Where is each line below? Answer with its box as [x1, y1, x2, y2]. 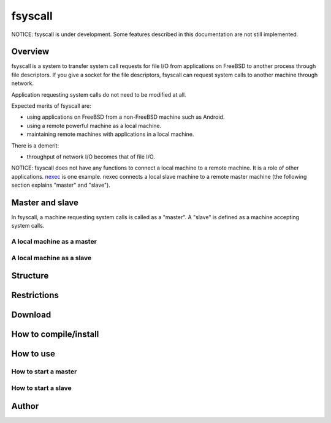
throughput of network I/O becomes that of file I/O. [26, 153, 156, 160]
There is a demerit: [11, 141, 59, 149]
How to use [11, 349, 55, 359]
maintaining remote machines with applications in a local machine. [26, 130, 194, 138]
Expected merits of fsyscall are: [11, 102, 91, 110]
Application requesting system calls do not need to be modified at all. [11, 91, 186, 98]
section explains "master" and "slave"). [11, 181, 110, 189]
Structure [11, 271, 49, 281]
